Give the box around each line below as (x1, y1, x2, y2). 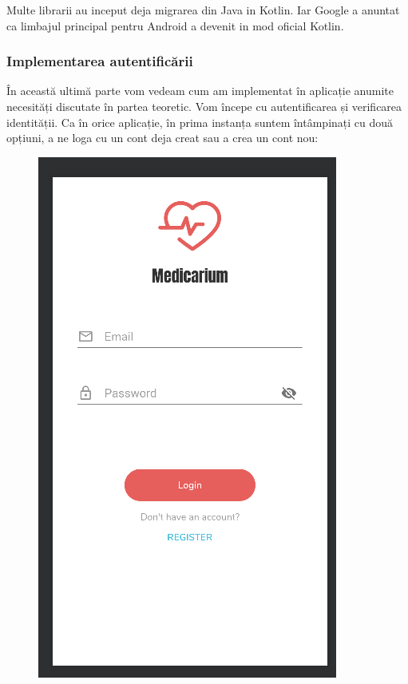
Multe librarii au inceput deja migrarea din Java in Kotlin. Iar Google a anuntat (6, 2, 400, 18)
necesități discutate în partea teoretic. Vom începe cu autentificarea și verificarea (6, 98, 402, 114)
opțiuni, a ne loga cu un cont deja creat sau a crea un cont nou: (6, 129, 319, 146)
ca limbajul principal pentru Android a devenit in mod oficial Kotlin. (6, 17, 344, 34)
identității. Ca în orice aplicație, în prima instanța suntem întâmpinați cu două (6, 113, 394, 130)
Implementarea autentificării (6, 51, 193, 71)
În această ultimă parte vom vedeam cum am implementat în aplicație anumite (6, 82, 394, 99)
